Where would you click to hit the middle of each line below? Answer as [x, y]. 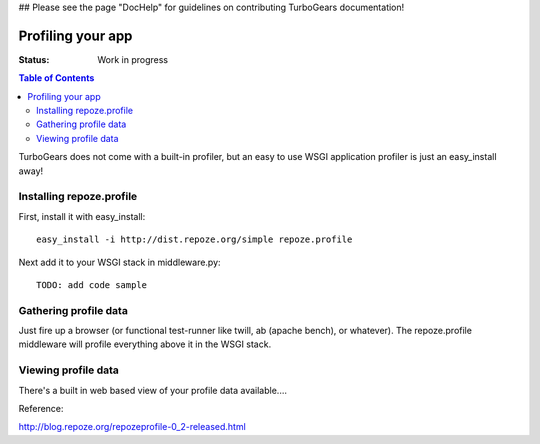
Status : [34, 59]
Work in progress [133, 59]
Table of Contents [56, 78]
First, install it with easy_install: [82, 216]
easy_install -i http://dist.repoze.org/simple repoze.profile [194, 239]
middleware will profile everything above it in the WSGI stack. [145, 344]
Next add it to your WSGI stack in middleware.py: [119, 262]
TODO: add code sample [92, 284]
